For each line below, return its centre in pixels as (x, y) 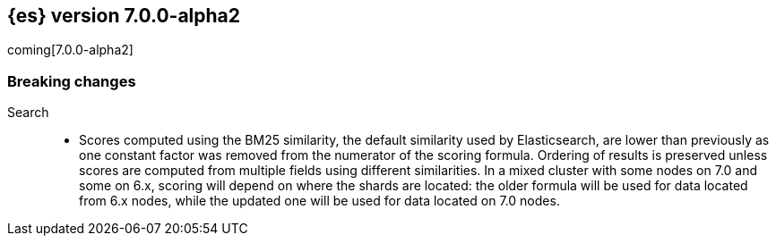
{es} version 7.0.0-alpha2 (124, 16)
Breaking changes (72, 81)
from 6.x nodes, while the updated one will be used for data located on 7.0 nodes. (319, 201)
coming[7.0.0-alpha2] (70, 50)
